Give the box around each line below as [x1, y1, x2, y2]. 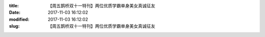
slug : [9, 23, 20, 29]
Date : [9, 10, 21, 16]
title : [9, 3, 19, 8]
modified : [9, 16, 29, 22]
